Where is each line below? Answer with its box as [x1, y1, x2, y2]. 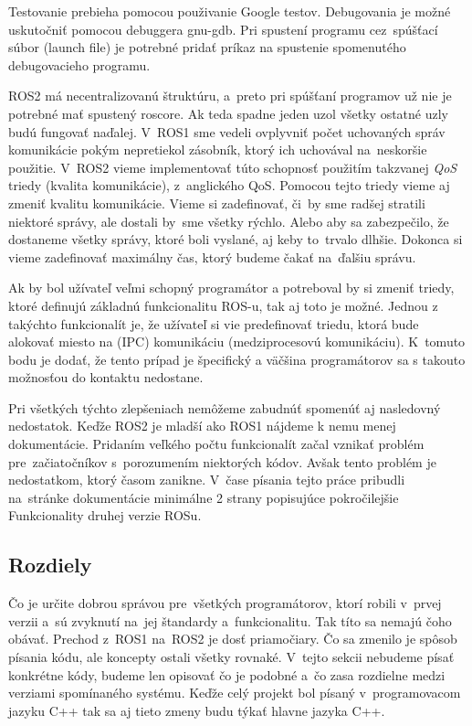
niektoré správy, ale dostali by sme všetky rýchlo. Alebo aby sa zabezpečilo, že [8, 211, 449, 230]
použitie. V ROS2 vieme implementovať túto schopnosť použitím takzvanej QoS [8, 157, 457, 176]
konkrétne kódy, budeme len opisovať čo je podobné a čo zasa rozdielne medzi [8, 665, 446, 684]
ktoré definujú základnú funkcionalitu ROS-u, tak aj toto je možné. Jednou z [8, 295, 438, 315]
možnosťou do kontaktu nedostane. [8, 368, 204, 387]
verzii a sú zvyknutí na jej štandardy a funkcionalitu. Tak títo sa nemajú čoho [8, 611, 452, 630]
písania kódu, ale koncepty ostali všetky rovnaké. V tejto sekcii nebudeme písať [8, 647, 455, 667]
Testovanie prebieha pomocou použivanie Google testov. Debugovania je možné [8, 2, 451, 20]
